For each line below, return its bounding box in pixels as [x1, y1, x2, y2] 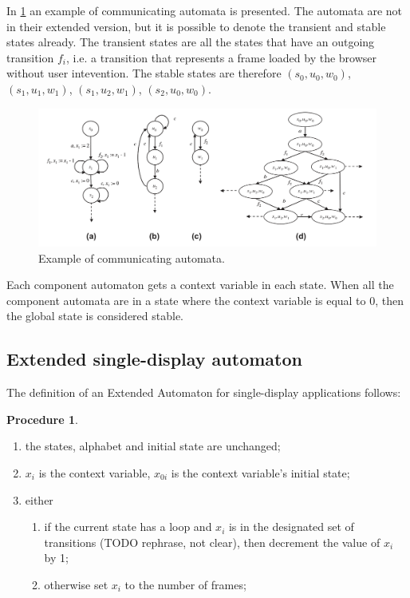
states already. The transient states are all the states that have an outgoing [6, 34, 375, 50]
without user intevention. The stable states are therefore [6, 65, 282, 81]
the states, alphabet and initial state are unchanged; [25, 438, 281, 454]
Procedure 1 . [6, 410, 78, 427]
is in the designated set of [228, 518, 354, 535]
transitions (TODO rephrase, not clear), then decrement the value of [44, 533, 380, 550]
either [25, 491, 53, 508]
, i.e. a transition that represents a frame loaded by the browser [65, 49, 376, 65]
